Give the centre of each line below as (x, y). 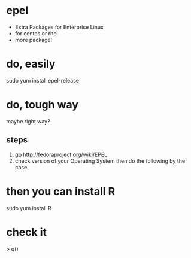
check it (26, 232)
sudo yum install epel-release (43, 80)
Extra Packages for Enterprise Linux (59, 27)
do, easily (31, 64)
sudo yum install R (29, 208)
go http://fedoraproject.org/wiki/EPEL (61, 154)
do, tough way (43, 105)
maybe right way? (28, 121)
